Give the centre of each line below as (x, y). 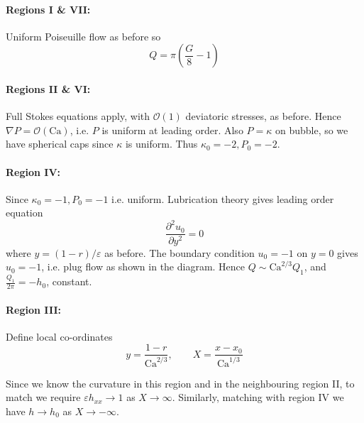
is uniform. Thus (161, 144)
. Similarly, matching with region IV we (258, 397)
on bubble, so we (311, 130)
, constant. (69, 281)
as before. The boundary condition (180, 252)
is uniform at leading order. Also (172, 130)
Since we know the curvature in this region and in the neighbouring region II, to (180, 383)
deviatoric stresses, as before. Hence (263, 116)
